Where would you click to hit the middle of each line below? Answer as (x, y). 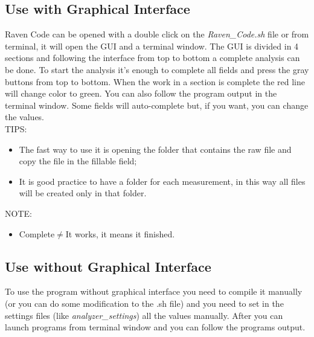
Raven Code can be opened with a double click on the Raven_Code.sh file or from (157, 34)
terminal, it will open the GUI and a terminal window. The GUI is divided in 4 (152, 46)
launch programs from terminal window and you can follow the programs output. (155, 327)
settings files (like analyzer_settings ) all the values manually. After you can (144, 315)
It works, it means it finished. (120, 233)
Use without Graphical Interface (108, 266)
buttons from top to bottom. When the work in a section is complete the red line (155, 81)
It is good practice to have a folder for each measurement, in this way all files (162, 181)
